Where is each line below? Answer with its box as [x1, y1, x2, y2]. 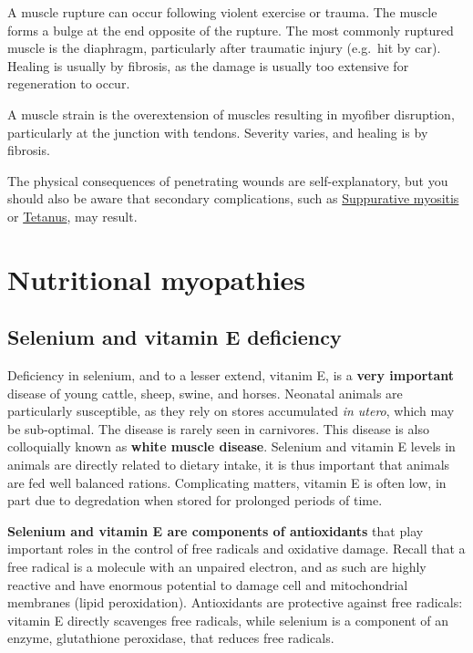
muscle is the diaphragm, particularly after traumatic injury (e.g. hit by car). [7, 38, 441, 57]
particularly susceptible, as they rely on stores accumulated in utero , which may [7, 401, 455, 420]
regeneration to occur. [7, 74, 130, 93]
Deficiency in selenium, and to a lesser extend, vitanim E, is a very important [7, 366, 455, 385]
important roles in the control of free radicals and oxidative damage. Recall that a [7, 539, 466, 558]
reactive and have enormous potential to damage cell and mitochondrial [7, 575, 408, 594]
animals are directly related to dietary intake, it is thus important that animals [7, 455, 450, 474]
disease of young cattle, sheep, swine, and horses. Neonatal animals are [7, 383, 403, 402]
